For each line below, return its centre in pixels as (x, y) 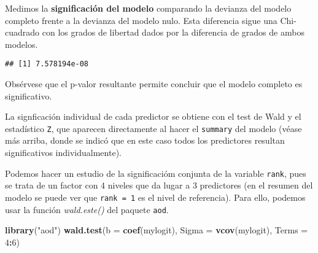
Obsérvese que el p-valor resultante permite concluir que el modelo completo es (154, 84)
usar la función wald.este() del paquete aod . (87, 209)
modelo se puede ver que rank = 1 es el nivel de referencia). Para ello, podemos (155, 197)
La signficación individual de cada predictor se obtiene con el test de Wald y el (153, 116)
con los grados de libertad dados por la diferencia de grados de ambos (173, 32)
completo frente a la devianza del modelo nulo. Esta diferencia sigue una (141, 20)
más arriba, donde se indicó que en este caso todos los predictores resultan (145, 140)
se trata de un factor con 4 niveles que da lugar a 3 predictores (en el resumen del (159, 185)
